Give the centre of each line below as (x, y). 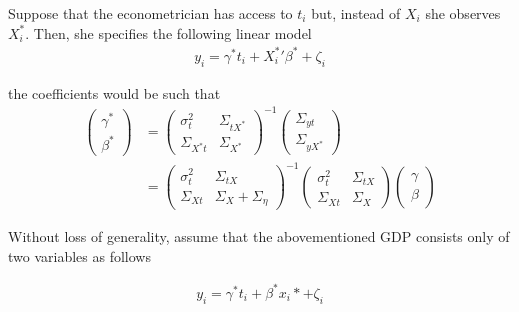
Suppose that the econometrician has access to (150, 13)
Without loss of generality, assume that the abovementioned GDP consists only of (259, 236)
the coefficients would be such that (114, 92)
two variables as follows (79, 255)
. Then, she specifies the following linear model (168, 32)
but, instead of (356, 13)
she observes (463, 13)
